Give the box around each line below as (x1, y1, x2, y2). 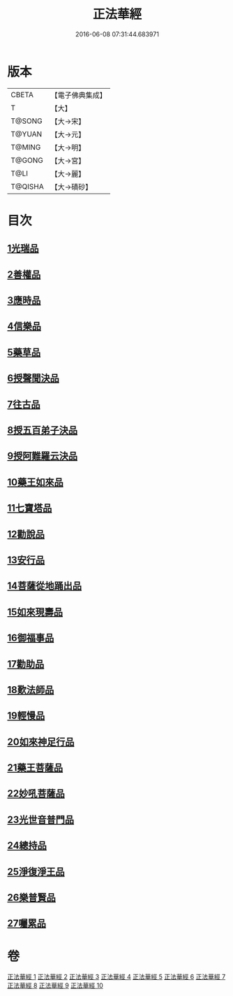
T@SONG (10, 116, 43, 126)
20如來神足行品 (7, 736, 75, 748)
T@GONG (10, 155, 43, 165)
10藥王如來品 (7, 476, 64, 488)
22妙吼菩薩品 (7, 788, 65, 799)
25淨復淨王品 (7, 865, 65, 878)
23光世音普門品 (7, 813, 75, 825)
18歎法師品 (7, 683, 54, 696)
